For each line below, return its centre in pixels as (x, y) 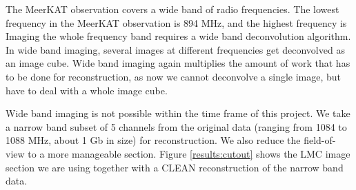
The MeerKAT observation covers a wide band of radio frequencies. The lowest (172, 9)
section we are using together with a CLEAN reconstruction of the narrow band (175, 167)
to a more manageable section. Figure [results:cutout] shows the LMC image (189, 153)
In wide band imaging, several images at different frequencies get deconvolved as (175, 49)
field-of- (320, 140)
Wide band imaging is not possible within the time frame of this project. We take (178, 113)
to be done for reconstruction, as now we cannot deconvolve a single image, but (174, 76)
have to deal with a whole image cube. (87, 90)
